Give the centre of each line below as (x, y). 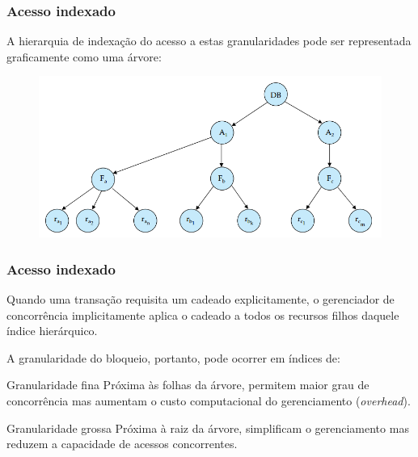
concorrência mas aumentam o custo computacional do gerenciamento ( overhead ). (209, 401)
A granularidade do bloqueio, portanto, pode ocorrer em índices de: (173, 357)
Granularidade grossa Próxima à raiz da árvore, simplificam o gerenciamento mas (208, 428)
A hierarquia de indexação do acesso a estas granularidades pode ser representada (209, 41)
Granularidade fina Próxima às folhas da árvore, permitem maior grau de (188, 385)
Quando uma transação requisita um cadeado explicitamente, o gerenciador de (201, 299)
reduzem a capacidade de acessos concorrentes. (122, 444)
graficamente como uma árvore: (84, 56)
